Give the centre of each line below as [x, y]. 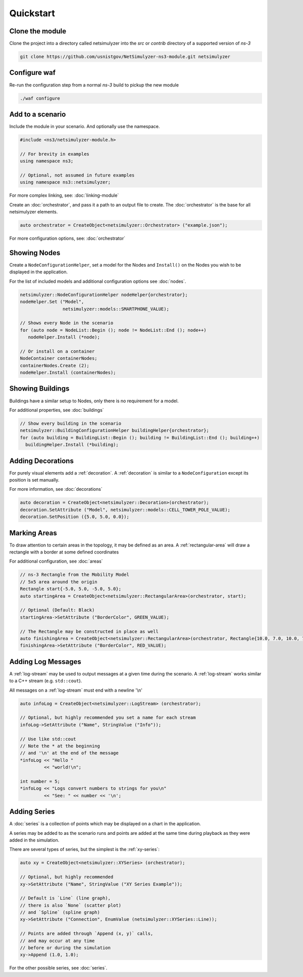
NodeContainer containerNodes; [59, 358]
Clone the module [38, 31]
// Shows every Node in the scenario [67, 323]
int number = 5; [40, 781]
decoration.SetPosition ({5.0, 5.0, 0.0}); [75, 517]
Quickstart [32, 13]
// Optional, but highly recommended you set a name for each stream [108, 718]
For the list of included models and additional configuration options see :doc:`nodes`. [98, 281]
